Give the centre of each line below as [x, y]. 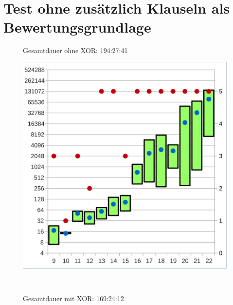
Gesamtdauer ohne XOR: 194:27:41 [75, 50]
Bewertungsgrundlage [77, 27]
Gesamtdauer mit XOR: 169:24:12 [73, 298]
